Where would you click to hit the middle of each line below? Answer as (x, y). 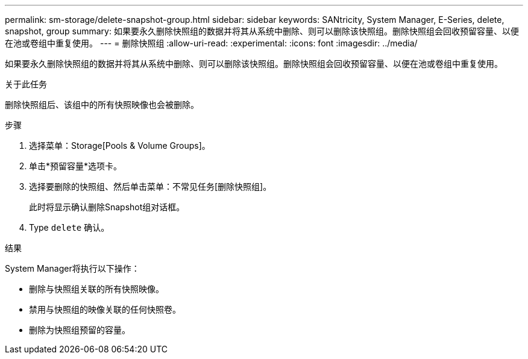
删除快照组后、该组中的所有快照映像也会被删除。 (102, 105)
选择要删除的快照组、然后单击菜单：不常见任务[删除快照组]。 (150, 186)
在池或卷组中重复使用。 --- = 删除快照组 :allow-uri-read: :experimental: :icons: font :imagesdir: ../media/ (211, 43)
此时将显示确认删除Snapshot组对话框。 (107, 207)
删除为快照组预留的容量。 (80, 330)
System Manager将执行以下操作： (72, 268)
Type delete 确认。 (69, 227)
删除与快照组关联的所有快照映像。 (96, 289)
